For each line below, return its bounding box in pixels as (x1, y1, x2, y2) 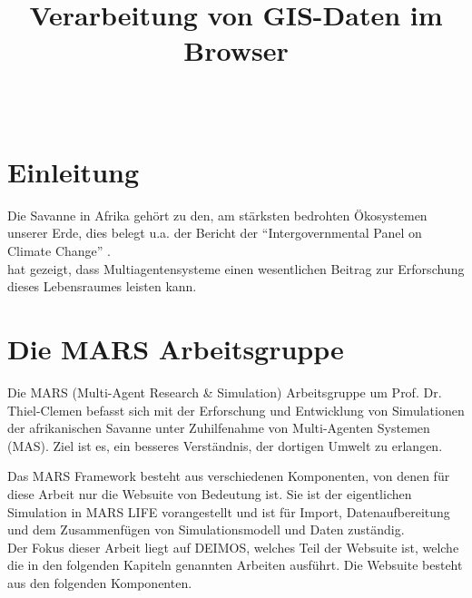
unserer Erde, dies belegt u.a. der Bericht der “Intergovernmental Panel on (7, 223, 422, 242)
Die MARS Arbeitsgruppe (7, 330, 344, 367)
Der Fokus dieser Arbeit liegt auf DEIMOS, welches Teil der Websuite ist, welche (7, 537, 459, 556)
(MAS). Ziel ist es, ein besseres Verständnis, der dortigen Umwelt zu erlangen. (7, 436, 443, 455)
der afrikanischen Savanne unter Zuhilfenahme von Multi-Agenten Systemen (7, 418, 430, 437)
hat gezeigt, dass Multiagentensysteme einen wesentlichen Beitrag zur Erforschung (7, 259, 465, 278)
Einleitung (7, 152, 140, 190)
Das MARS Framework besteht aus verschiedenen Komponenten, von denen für (7, 466, 450, 485)
